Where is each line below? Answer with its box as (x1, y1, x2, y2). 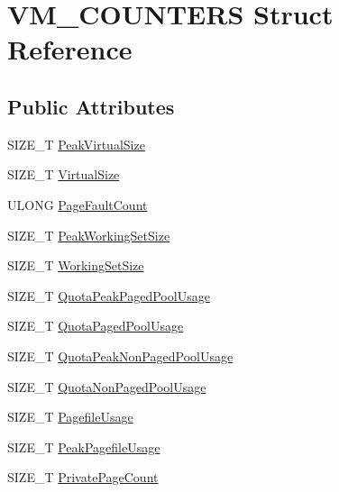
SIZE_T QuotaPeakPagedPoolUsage (7, 286, 210, 305)
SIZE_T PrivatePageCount (7, 468, 159, 487)
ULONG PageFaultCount (7, 195, 148, 214)
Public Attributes (7, 92, 175, 120)
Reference (7, 31, 133, 68)
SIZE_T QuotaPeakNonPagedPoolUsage (7, 346, 234, 365)
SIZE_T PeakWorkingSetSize (7, 225, 170, 244)
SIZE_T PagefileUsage (7, 407, 133, 426)
